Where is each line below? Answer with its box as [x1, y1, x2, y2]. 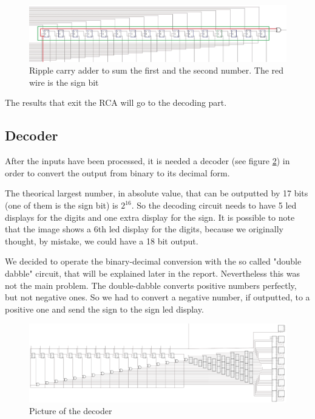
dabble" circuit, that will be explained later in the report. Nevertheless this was [5, 266, 300, 279]
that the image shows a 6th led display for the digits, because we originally [5, 223, 283, 235]
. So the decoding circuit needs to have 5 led [131, 199, 297, 212]
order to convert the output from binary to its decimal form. [5, 166, 230, 179]
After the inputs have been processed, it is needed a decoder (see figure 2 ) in [5, 154, 290, 167]
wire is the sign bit [29, 75, 99, 88]
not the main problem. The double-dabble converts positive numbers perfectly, [5, 279, 297, 291]
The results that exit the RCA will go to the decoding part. [5, 96, 227, 109]
